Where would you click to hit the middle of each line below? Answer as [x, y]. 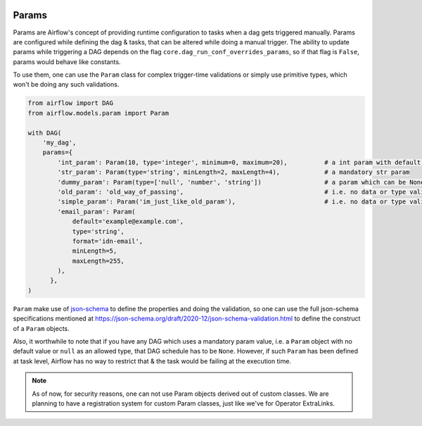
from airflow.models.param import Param [98, 113]
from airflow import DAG [71, 103]
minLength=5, [95, 251]
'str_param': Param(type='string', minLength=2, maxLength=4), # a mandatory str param [234, 172]
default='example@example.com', [128, 221]
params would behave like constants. [67, 62]
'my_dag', [59, 143]
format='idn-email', [108, 241]
